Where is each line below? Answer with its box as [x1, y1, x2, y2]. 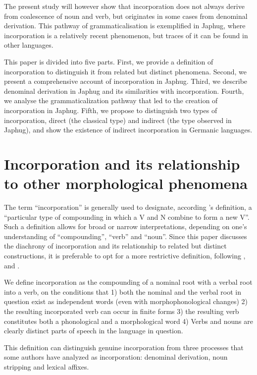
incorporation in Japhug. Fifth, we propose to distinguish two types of [4, 105, 217, 115]
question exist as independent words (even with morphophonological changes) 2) [4, 296, 248, 307]
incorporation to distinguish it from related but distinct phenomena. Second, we [4, 66, 247, 76]
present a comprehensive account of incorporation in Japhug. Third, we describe [4, 76, 248, 86]
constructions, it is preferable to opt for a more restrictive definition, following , [4, 250, 246, 260]
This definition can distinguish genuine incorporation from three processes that [4, 342, 244, 352]
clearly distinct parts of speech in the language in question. [4, 325, 183, 336]
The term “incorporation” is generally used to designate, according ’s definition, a [4, 202, 252, 212]
